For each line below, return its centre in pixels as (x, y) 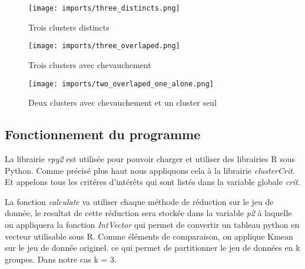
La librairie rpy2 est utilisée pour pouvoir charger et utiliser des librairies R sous (150, 158)
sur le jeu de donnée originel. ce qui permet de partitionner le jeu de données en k (152, 248)
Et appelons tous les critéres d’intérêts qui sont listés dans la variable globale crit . (152, 182)
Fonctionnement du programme (103, 134)
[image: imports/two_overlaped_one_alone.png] (121, 84)
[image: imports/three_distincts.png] (104, 8)
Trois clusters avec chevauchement (90, 64)
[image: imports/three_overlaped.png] (104, 46)
